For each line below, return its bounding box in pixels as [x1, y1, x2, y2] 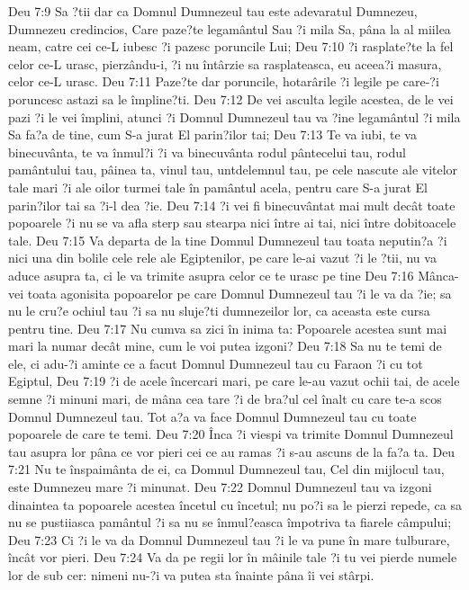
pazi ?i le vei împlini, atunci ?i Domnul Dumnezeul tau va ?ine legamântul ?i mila [8, 107, 461, 126]
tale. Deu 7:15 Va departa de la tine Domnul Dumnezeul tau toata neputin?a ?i [8, 230, 447, 249]
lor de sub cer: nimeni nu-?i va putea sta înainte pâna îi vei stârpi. [8, 566, 374, 584]
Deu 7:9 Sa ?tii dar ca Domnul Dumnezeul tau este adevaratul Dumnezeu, [8, 2, 418, 20]
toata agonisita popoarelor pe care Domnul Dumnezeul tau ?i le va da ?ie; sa [27, 283, 452, 302]
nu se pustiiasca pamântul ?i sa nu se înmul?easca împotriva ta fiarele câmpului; [8, 513, 452, 532]
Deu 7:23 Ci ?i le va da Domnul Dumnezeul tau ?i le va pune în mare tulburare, [8, 530, 450, 549]
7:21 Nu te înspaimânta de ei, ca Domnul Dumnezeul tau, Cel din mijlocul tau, [8, 460, 445, 478]
